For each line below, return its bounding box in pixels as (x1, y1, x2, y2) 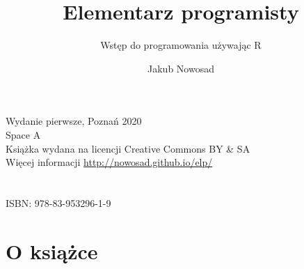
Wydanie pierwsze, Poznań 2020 (6, 114, 142, 128)
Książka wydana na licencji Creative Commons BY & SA (6, 141, 250, 155)
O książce (6, 236, 98, 265)
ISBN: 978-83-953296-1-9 (6, 195, 111, 210)
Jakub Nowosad (147, 61, 214, 75)
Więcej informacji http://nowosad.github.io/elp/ (6, 155, 213, 169)
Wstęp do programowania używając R (100, 38, 262, 52)
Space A (6, 127, 41, 141)
